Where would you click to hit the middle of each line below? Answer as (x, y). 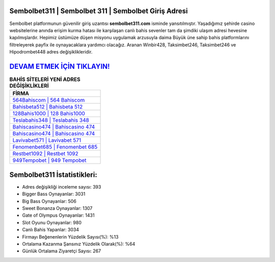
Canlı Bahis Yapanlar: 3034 (50, 230)
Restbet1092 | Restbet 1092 (45, 154)
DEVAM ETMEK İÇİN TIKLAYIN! (60, 66)
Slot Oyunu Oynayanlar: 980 (52, 222)
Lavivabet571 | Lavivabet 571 (47, 140)
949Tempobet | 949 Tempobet (49, 161)
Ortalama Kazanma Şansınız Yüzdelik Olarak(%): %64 (79, 244)
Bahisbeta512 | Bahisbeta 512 (48, 107)
